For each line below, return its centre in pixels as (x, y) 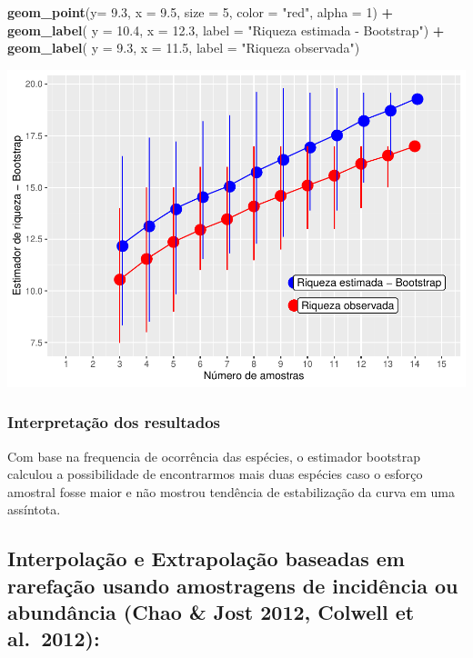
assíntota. (34, 509)
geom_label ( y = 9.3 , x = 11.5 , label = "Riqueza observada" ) (184, 48)
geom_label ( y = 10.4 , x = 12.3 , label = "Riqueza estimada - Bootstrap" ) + (226, 30)
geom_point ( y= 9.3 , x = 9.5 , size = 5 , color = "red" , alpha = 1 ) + (201, 12)
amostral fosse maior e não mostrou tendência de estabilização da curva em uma (231, 491)
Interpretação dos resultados (114, 422)
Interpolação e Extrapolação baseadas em (206, 558)
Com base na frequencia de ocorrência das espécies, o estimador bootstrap (214, 456)
